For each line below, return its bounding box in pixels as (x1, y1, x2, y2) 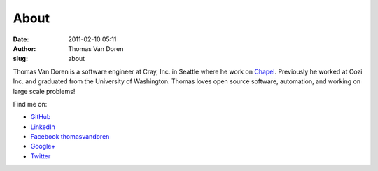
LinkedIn (30, 123, 55, 131)
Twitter (30, 151, 51, 160)
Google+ (30, 142, 56, 151)
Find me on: (13, 100, 48, 108)
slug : (13, 55, 28, 63)
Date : (13, 35, 29, 43)
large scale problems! (13, 87, 76, 95)
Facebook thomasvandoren (30, 132, 110, 141)
